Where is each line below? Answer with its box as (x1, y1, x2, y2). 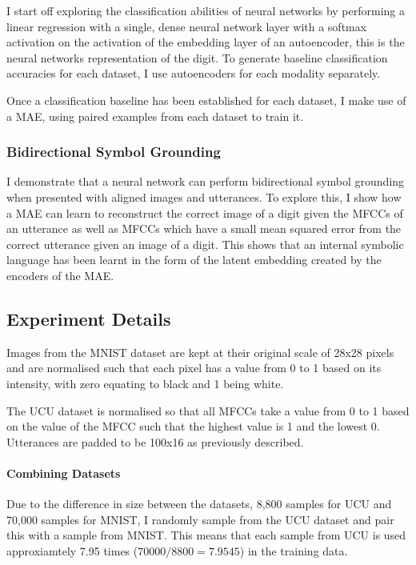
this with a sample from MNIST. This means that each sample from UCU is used (6, 527, 406, 543)
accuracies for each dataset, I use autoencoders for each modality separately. (6, 65, 381, 82)
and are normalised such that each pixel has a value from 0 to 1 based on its (6, 359, 382, 376)
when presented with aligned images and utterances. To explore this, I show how (6, 188, 402, 205)
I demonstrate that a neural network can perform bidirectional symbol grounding (6, 173, 405, 190)
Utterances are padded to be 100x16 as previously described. (6, 433, 304, 450)
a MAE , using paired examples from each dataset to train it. (6, 107, 304, 124)
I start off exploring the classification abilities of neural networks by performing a (6, 2, 406, 18)
